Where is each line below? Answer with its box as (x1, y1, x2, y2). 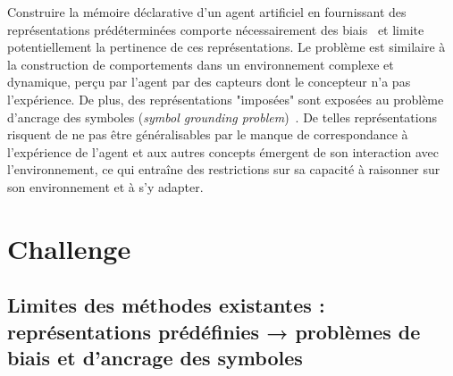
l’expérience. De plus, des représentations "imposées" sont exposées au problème (7, 89, 444, 108)
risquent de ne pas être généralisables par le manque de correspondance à (7, 125, 408, 144)
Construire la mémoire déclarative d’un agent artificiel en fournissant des (7, 3, 407, 21)
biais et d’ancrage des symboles (7, 344, 303, 372)
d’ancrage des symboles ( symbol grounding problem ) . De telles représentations (7, 107, 437, 126)
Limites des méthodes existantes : (7, 291, 325, 319)
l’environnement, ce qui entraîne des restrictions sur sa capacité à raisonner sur (7, 160, 440, 179)
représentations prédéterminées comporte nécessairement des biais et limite (7, 20, 424, 38)
